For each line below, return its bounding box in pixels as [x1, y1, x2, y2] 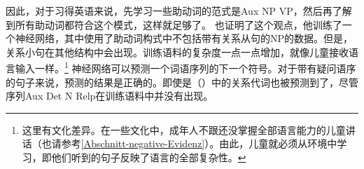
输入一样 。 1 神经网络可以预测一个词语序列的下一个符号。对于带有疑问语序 [15, 59, 356, 76]
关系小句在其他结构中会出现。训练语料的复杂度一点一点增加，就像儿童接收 [6, 44, 349, 59]
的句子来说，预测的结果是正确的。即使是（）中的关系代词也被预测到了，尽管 [6, 74, 358, 89]
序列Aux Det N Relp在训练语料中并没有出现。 [6, 88, 213, 103]
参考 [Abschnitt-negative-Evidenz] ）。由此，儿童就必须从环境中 [61, 136, 337, 151]
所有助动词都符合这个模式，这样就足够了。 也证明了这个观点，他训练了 [15, 17, 342, 32]
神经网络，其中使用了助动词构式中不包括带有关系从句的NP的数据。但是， [15, 31, 353, 46]
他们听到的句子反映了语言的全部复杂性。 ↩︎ [51, 150, 246, 164]
